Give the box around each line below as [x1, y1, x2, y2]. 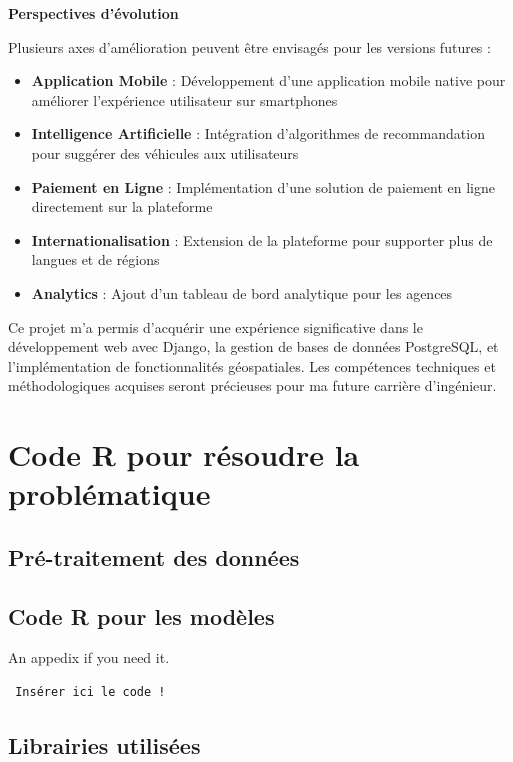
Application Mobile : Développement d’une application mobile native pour [31, 70, 506, 91]
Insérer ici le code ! [15, 685, 166, 700]
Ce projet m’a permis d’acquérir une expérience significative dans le [8, 316, 423, 337]
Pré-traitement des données [8, 541, 300, 572]
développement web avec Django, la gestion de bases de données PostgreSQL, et [8, 336, 499, 357]
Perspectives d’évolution [8, 3, 179, 23]
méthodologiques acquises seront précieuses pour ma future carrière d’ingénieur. [8, 375, 497, 396]
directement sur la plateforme [31, 196, 213, 217]
